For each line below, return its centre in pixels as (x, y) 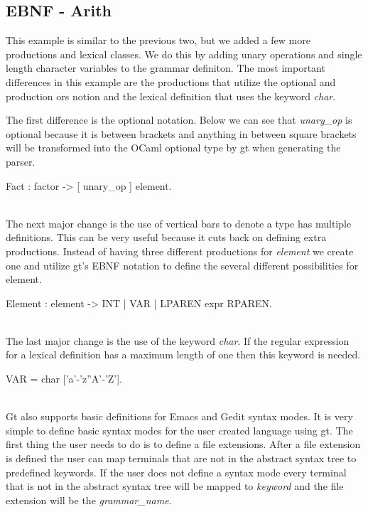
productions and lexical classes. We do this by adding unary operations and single (184, 54)
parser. (21, 161)
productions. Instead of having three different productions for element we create (180, 251)
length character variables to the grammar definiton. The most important (166, 68)
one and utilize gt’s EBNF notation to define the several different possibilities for (182, 265)
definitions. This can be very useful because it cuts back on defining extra (166, 237)
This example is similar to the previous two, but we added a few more (158, 40)
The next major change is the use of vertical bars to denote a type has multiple (179, 223)
